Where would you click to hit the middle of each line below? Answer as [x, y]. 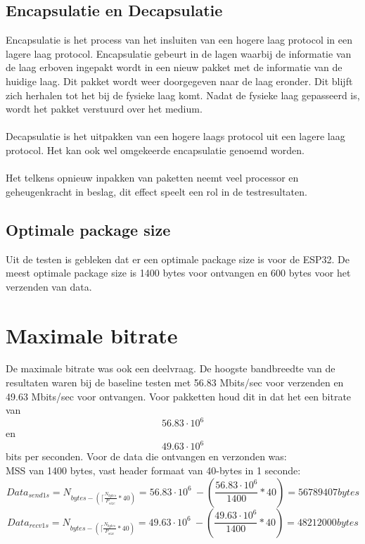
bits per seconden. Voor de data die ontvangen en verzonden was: [146, 456]
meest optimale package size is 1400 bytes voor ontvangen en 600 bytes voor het [178, 273]
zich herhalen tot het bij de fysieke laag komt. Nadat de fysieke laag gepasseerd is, [183, 95]
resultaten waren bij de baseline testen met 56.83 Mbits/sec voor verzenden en [175, 382]
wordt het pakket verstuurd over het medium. [104, 109]
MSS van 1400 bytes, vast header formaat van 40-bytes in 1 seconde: [153, 470]
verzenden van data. [49, 286]
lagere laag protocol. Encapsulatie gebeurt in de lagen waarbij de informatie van [179, 53]
